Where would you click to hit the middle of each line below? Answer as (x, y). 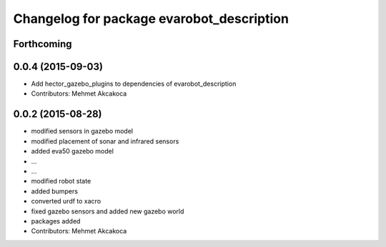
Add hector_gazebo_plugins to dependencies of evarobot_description (134, 84)
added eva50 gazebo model (73, 151)
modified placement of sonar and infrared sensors (105, 141)
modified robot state (61, 181)
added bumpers (55, 191)
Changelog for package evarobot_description (151, 19)
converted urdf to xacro (66, 201)
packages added (56, 221)
